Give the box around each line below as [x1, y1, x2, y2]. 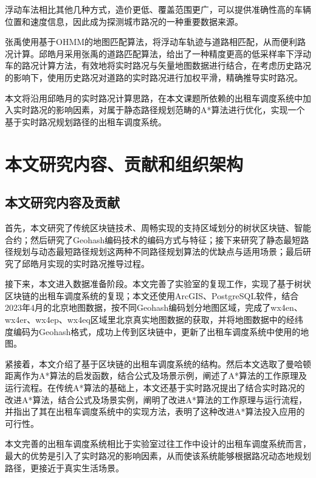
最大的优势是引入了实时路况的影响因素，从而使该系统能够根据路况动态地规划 [5, 449, 311, 462]
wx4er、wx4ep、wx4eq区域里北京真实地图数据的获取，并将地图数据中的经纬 [5, 313, 303, 326]
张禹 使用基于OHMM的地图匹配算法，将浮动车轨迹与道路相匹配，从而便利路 [5, 35, 306, 48]
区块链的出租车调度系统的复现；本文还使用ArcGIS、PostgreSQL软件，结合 [5, 289, 299, 302]
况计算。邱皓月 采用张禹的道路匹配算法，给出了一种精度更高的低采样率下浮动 [5, 47, 311, 60]
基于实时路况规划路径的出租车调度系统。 [5, 115, 167, 128]
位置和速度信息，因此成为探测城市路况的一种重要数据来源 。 [5, 15, 243, 27]
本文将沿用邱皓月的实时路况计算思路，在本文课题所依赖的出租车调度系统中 [5, 91, 303, 104]
